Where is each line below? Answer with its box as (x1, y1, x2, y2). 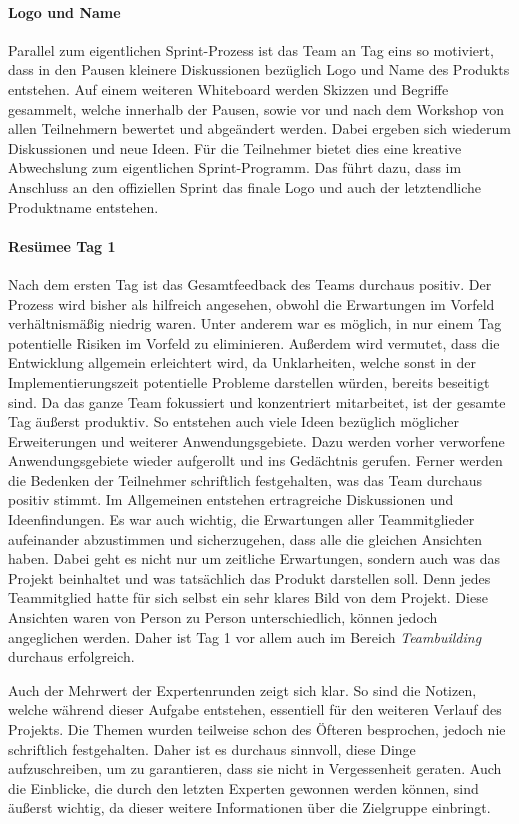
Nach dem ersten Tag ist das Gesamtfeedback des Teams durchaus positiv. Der (8, 273, 492, 294)
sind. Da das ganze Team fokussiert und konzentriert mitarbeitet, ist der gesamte (8, 391, 506, 412)
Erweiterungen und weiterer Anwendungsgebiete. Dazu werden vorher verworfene (8, 430, 505, 451)
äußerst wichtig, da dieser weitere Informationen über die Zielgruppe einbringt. (8, 797, 491, 818)
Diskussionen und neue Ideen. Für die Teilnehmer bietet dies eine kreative (8, 137, 462, 158)
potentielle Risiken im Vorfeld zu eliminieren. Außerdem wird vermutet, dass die (8, 332, 500, 353)
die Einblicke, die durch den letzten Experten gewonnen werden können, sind (8, 777, 479, 798)
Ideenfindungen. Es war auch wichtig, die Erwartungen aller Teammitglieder (8, 509, 475, 530)
